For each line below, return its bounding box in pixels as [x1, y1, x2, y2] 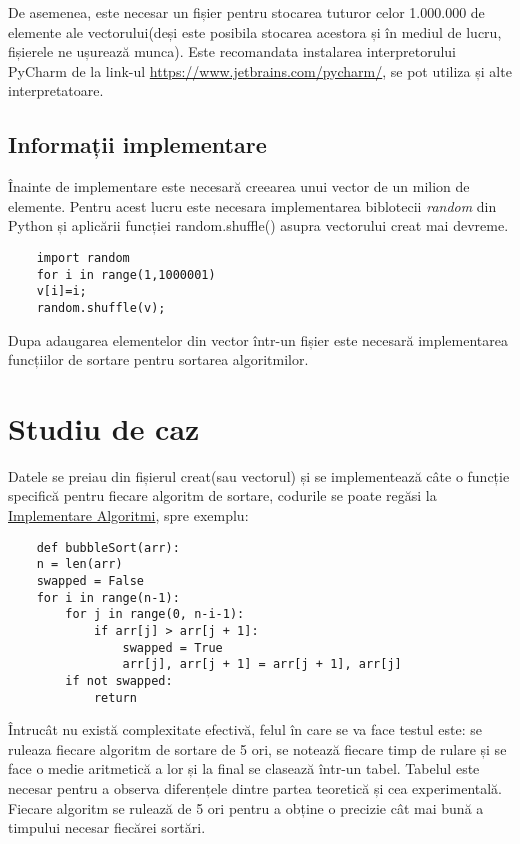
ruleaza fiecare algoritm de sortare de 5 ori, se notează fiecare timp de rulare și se [8, 738, 507, 759]
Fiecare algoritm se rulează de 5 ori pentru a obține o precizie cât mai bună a [8, 797, 484, 818]
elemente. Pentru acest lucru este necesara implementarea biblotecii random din [8, 195, 497, 216]
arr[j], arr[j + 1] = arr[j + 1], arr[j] [122, 657, 402, 672]
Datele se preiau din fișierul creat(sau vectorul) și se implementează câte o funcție [8, 465, 510, 486]
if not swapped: [65, 673, 173, 688]
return [93, 690, 137, 705]
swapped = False [36, 573, 145, 588]
